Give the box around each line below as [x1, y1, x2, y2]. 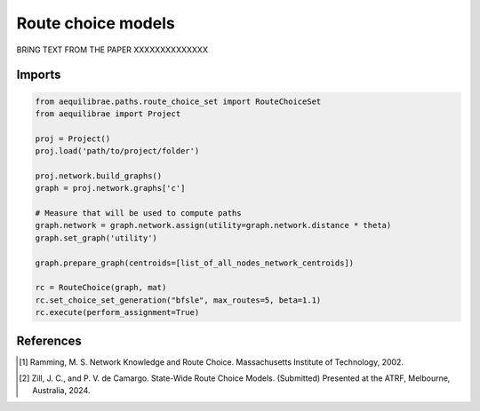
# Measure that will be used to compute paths [35, 209, 242, 218]
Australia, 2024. [32, 385, 91, 396]
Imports [16, 67, 61, 83]
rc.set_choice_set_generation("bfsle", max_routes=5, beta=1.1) [35, 295, 322, 305]
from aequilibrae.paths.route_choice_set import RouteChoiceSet [35, 96, 322, 107]
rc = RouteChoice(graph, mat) [35, 282, 167, 293]
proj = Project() [35, 133, 111, 144]
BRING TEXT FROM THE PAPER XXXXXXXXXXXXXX [16, 44, 209, 55]
